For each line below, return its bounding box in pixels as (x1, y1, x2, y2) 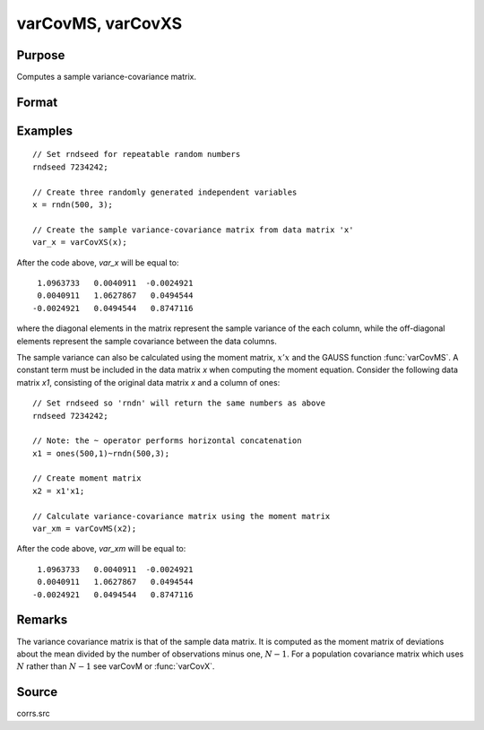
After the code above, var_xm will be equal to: (16, 543, 186, 554)
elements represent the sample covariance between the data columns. (16, 335, 277, 346)
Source (16, 684, 58, 700)
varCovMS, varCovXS (16, 13, 183, 33)
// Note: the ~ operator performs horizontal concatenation (32, 436, 302, 446)
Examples (16, 123, 73, 138)
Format (16, 94, 58, 109)
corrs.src (16, 708, 51, 719)
